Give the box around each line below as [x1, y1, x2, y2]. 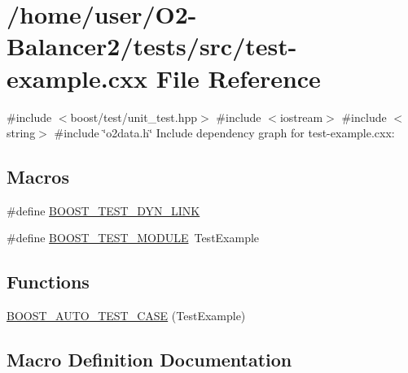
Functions [7, 269, 90, 294]
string [7, 124, 36, 141]
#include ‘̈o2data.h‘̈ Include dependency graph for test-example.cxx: [54, 124, 395, 141]
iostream [279, 108, 323, 125]
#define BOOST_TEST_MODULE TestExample [7, 229, 260, 246]
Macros [7, 164, 69, 189]
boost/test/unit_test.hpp [70, 108, 197, 125]
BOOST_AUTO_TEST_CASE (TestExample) [7, 307, 246, 324]
